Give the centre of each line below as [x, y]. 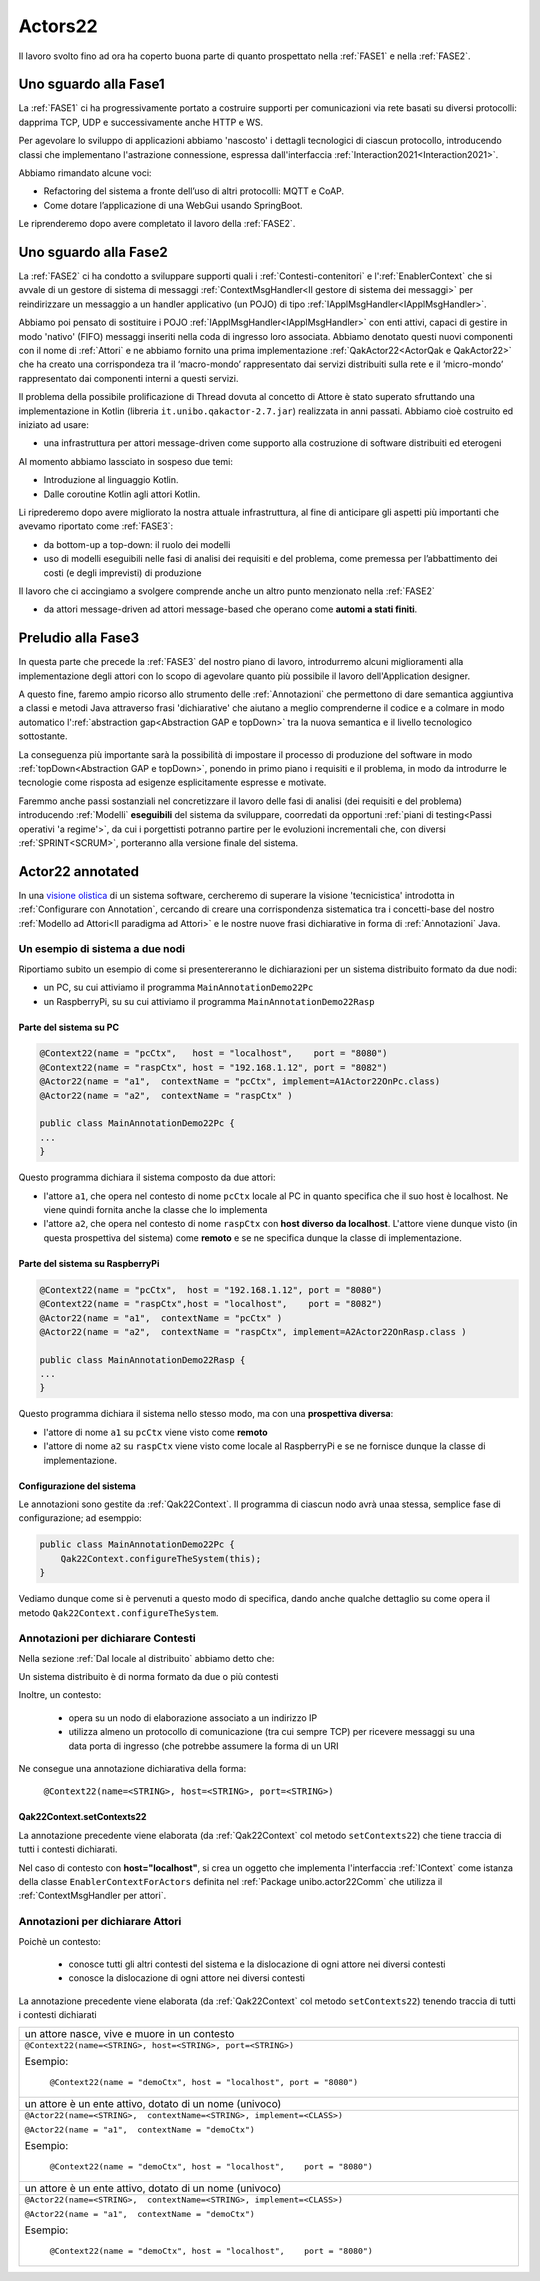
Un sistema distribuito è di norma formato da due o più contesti [148, 1677]
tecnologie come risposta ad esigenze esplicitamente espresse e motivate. [172, 782]
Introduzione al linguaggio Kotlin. [111, 480]
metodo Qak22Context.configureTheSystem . [118, 1612]
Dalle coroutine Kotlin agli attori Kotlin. [122, 494]
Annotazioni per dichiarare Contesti [107, 1638]
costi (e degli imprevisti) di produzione [122, 572]
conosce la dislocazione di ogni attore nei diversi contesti [186, 1978]
